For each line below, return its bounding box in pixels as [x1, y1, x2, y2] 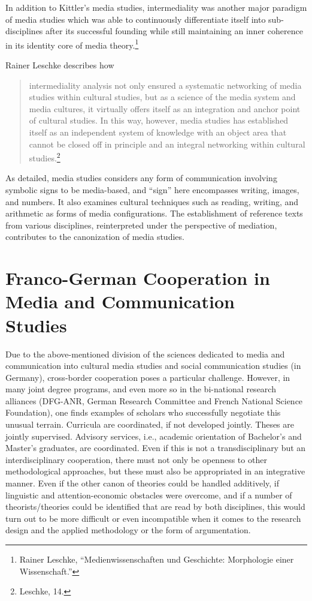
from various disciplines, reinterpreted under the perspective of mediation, [5, 218, 277, 231]
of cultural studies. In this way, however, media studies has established [29, 114, 289, 127]
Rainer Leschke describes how [5, 59, 114, 71]
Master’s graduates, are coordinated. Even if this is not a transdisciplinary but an [5, 441, 306, 454]
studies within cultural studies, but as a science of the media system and [29, 91, 296, 103]
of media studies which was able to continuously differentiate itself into [5, 13, 266, 25]
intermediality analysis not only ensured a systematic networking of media [29, 79, 302, 91]
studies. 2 [29, 150, 60, 164]
